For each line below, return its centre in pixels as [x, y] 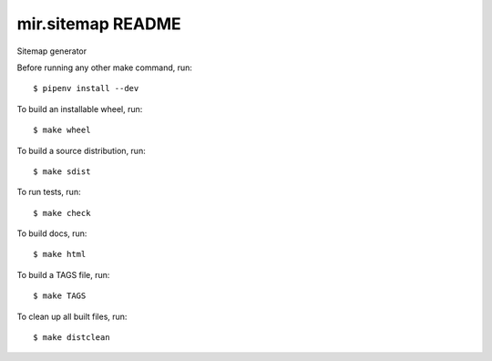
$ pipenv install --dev [86, 88]
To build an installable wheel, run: [80, 108]
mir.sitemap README [99, 24]
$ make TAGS [60, 296]
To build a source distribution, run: [81, 150]
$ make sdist [62, 171]
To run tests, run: [49, 192]
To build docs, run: [52, 233]
